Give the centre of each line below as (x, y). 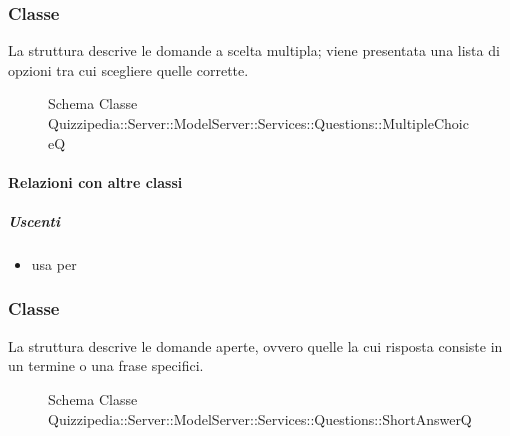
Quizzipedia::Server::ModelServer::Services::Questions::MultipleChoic (258, 123)
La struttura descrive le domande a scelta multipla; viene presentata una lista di (254, 50)
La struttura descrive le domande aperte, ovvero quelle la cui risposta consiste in (255, 345)
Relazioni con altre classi (95, 181)
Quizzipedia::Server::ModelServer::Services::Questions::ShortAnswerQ (260, 418)
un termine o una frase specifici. (106, 365)
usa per (54, 263)
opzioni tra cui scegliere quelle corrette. (128, 69)
